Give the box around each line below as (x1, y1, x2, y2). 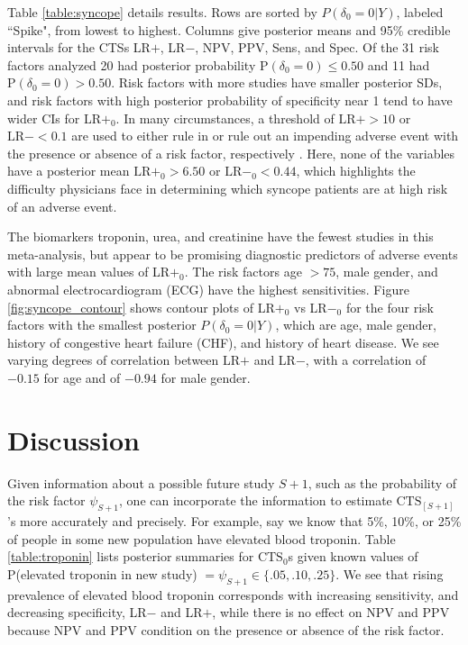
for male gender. (161, 368, 251, 386)
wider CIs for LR (7, 108, 101, 127)
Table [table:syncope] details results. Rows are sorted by (7, 3, 317, 21)
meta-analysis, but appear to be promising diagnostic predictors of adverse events (7, 244, 458, 263)
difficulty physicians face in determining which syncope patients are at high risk (7, 178, 448, 197)
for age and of (43, 368, 121, 386)
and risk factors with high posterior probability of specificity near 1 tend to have (7, 90, 453, 109)
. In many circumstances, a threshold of (115, 108, 335, 127)
